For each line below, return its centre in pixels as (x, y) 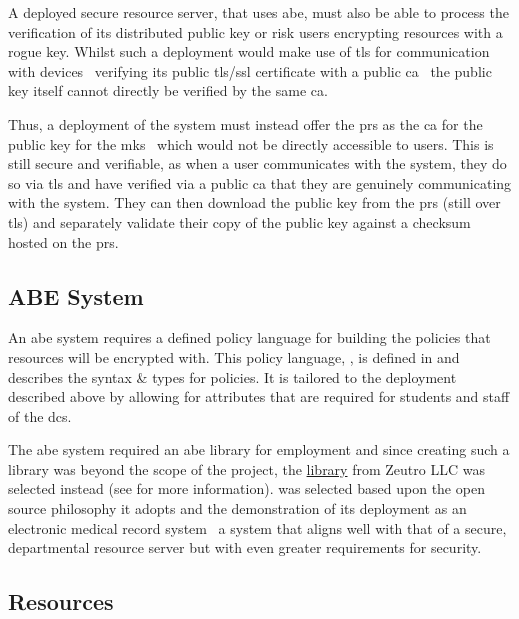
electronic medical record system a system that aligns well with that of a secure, (257, 527)
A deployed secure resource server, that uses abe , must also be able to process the (258, 12)
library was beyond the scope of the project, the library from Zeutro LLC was (246, 468)
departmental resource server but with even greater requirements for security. (245, 547)
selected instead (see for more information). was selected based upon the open (246, 488)
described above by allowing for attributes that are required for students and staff (259, 396)
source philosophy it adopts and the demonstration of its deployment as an (237, 508)
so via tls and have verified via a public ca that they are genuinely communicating (260, 182)
